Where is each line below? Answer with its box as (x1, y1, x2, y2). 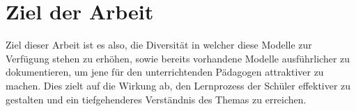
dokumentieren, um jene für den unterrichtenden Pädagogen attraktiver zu (6, 65, 324, 79)
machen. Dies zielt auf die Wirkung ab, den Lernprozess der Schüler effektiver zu (6, 78, 351, 92)
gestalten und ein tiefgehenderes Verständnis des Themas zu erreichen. (6, 92, 307, 106)
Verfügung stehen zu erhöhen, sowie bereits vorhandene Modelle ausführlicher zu (6, 51, 350, 65)
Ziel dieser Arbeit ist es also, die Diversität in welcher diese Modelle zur (6, 37, 312, 52)
